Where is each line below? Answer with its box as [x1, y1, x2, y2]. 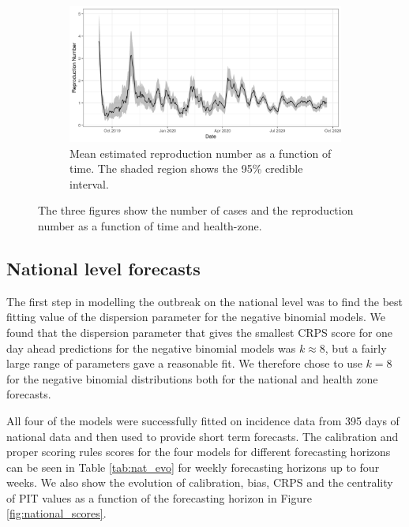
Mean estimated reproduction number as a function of [69, 144, 332, 161]
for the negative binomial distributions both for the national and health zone [6, 370, 378, 387]
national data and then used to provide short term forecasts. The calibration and [6, 428, 399, 444]
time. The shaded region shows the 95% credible [69, 160, 303, 177]
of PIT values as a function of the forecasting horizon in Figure [6, 489, 312, 506]
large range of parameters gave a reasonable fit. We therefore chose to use [6, 355, 362, 372]
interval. [69, 175, 109, 192]
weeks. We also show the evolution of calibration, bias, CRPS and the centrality [6, 474, 393, 491]
